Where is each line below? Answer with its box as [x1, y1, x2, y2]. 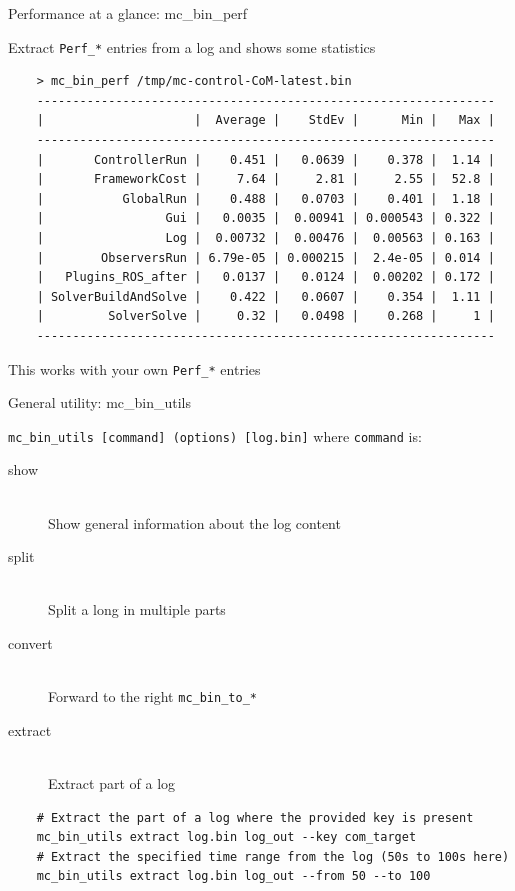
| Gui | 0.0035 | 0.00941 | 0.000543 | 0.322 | [36, 211, 495, 226]
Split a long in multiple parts [48, 599, 226, 620]
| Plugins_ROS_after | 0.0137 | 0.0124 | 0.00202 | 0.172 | [36, 270, 495, 285]
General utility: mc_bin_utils [8, 392, 192, 413]
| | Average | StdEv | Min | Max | [36, 113, 495, 128]
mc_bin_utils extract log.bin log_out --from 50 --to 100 [36, 869, 431, 884]
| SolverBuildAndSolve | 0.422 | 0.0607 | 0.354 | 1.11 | [36, 289, 495, 304]
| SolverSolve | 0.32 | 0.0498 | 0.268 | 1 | [36, 309, 495, 324]
